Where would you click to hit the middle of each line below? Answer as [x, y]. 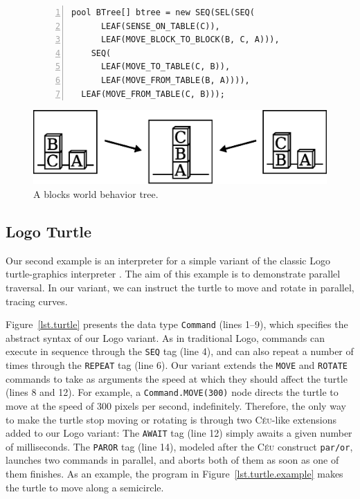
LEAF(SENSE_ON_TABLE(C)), [160, 26]
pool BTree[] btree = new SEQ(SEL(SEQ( [163, 12]
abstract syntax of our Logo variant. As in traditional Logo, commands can [165, 337]
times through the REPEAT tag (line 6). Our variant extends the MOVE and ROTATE [177, 365]
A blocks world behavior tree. [96, 193]
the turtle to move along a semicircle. [85, 487]
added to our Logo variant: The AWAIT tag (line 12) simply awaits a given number [179, 433]
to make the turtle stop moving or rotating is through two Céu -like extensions [171, 419]
